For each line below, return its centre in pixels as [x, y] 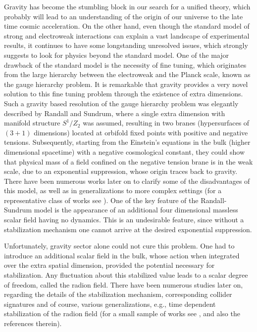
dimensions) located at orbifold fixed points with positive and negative [141, 132]
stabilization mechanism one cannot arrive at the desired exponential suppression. [128, 229]
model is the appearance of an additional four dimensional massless [136, 210]
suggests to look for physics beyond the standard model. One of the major [117, 55]
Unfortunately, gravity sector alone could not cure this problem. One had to [119, 246]
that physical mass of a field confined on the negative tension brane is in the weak [128, 161]
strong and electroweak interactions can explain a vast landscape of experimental [127, 35]
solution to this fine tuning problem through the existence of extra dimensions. [124, 94]
